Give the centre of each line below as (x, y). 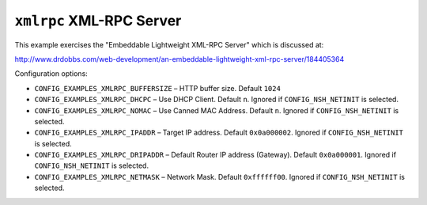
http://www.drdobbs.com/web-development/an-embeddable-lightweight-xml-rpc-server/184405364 (179, 59)
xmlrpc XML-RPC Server (98, 21)
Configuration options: (51, 74)
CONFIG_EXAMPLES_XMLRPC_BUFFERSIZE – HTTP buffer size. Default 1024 (157, 88)
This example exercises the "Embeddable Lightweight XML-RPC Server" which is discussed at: (169, 44)
